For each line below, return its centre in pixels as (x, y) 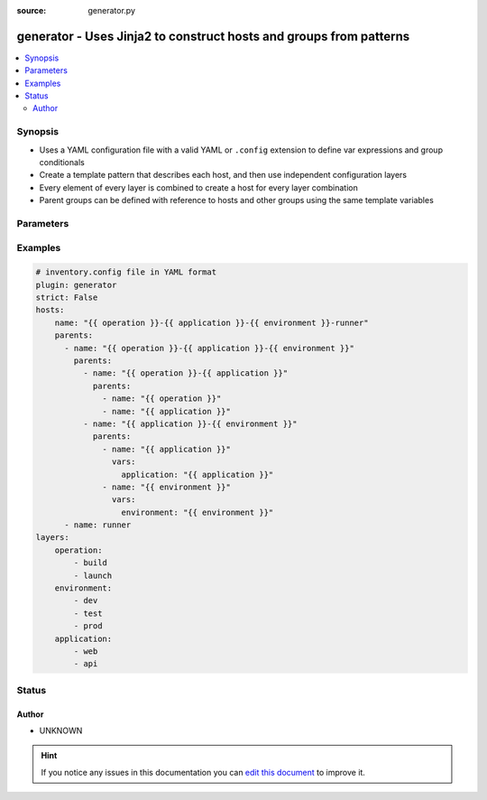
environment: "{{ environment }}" (198, 512)
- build (91, 563)
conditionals (62, 162)
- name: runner (98, 525)
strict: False (67, 298)
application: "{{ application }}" (198, 474)
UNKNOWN (61, 730)
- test (88, 613)
